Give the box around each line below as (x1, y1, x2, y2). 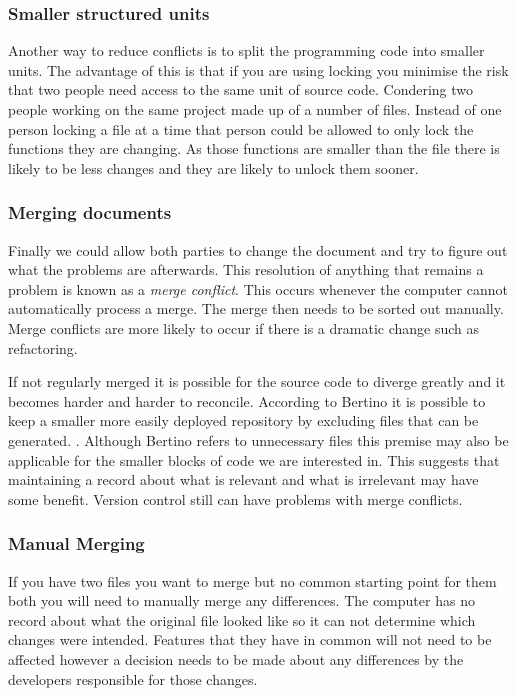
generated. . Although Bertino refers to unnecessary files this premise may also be (8, 429, 509, 450)
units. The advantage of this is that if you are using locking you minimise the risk (8, 59, 509, 80)
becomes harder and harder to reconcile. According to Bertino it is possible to (8, 390, 486, 411)
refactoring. (8, 337, 78, 358)
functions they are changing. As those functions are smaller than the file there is (8, 138, 500, 159)
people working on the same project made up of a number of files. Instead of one (8, 99, 502, 119)
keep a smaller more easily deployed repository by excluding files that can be (8, 410, 479, 431)
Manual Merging (8, 531, 145, 556)
